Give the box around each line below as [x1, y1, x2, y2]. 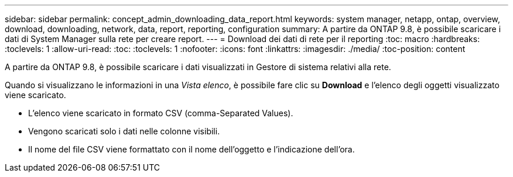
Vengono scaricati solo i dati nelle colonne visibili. [28, 126, 220, 136]
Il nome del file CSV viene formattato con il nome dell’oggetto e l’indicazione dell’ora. [28, 144, 355, 154]
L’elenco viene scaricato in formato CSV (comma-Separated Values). [28, 108, 293, 118]
